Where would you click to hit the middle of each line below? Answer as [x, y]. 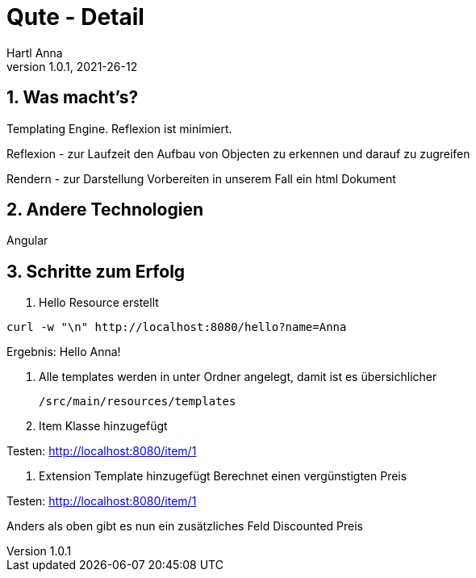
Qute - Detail [75, 17]
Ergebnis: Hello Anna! [64, 352]
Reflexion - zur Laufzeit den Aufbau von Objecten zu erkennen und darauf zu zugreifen [238, 153]
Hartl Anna [35, 52]
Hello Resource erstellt [99, 303]
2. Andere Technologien [105, 210]
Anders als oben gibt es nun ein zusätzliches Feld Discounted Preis [185, 526]
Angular [27, 241]
